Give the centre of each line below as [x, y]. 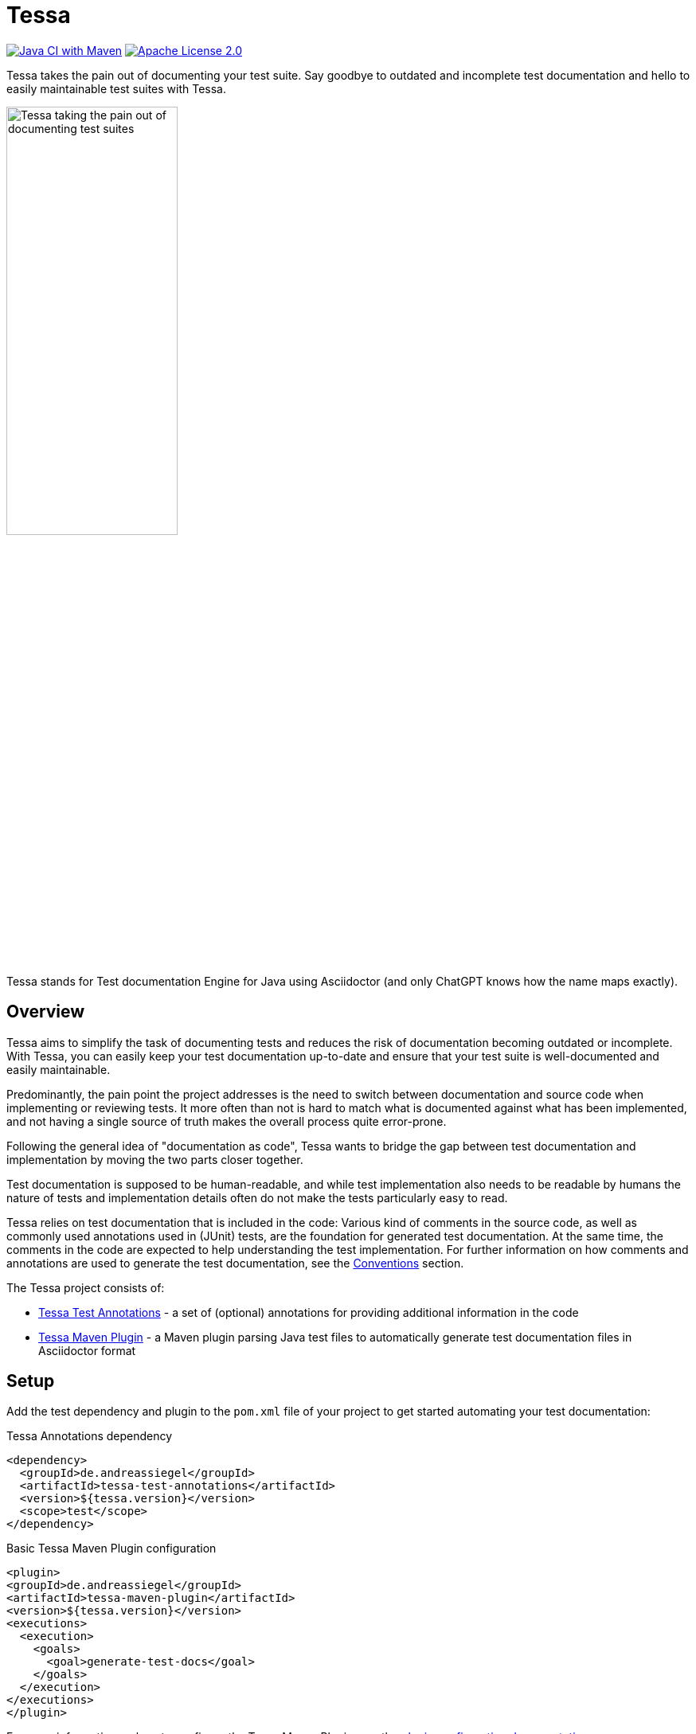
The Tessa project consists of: [86, 1287]
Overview [46, 1012]
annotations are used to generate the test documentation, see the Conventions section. [235, 1263]
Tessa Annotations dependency [90, 1436]
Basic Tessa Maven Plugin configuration [111, 1548]
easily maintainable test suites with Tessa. [117, 88]
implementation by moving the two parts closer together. [155, 1159]
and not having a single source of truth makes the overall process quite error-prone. [227, 1121]
